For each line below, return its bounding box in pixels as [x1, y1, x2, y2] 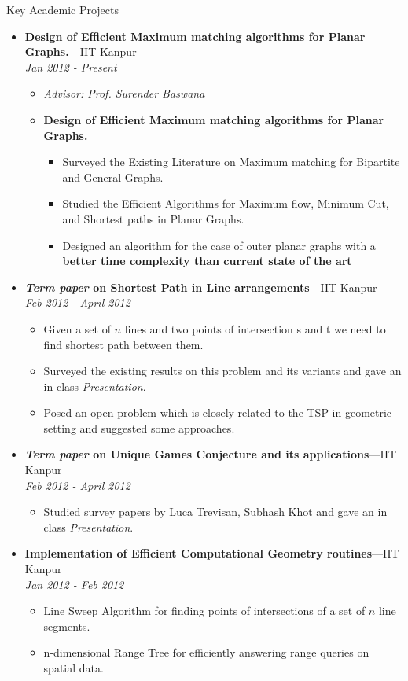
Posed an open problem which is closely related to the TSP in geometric [43, 404, 392, 421]
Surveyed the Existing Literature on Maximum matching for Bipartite [62, 153, 400, 170]
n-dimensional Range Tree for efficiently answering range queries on [43, 644, 369, 661]
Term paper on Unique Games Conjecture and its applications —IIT [24, 446, 397, 462]
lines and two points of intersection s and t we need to [124, 320, 386, 337]
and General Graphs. [62, 168, 164, 185]
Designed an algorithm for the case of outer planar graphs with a [62, 237, 376, 253]
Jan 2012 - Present [24, 58, 117, 75]
